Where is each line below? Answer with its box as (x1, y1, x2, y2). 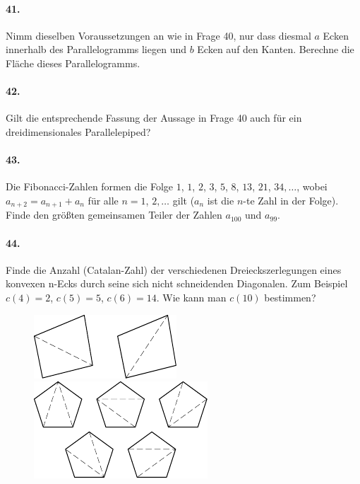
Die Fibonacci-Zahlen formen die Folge (6, 179, 174, 194)
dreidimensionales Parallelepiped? (6, 124, 151, 139)
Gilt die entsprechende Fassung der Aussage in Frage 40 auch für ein (6, 110, 302, 125)
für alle (88, 192, 119, 207)
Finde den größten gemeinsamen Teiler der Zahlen (6, 207, 222, 222)
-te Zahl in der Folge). (243, 192, 339, 207)
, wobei (296, 179, 328, 194)
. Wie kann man (156, 289, 227, 304)
